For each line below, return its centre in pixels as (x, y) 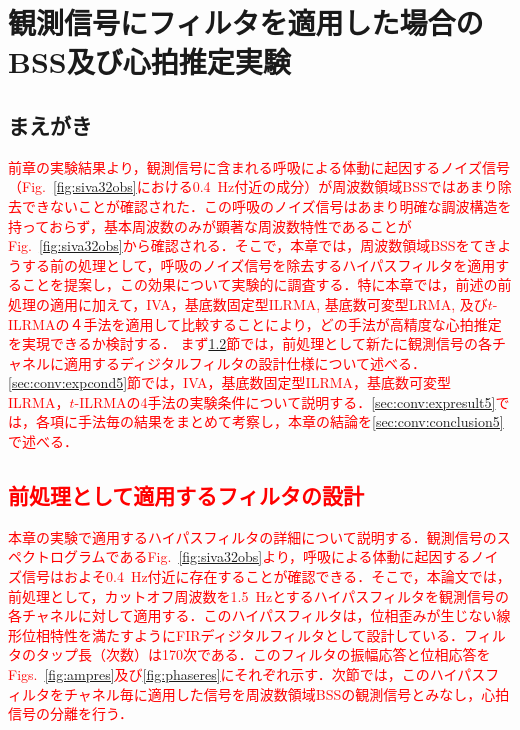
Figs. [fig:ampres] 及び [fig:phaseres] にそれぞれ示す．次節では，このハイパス (247, 674)
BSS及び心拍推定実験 (149, 61)
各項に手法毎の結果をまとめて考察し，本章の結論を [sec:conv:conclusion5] (269, 421)
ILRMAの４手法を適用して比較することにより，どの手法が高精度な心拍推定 (255, 323)
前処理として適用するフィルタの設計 (186, 495)
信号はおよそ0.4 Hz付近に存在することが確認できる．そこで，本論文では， (266, 576)
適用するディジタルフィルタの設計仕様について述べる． (245, 362)
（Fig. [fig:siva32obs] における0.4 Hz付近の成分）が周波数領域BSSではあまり (253, 186)
